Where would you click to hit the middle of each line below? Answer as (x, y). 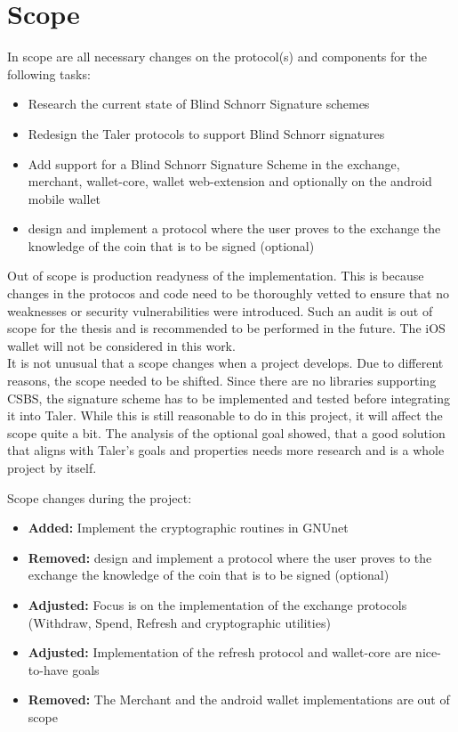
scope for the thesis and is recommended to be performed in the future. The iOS (226, 328)
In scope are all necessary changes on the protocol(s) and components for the (217, 57)
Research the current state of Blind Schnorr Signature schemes (199, 104)
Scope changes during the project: (100, 497)
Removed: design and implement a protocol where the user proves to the (230, 557)
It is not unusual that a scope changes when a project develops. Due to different (225, 363)
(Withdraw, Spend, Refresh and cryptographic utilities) (179, 622)
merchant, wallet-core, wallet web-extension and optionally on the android (230, 181)
